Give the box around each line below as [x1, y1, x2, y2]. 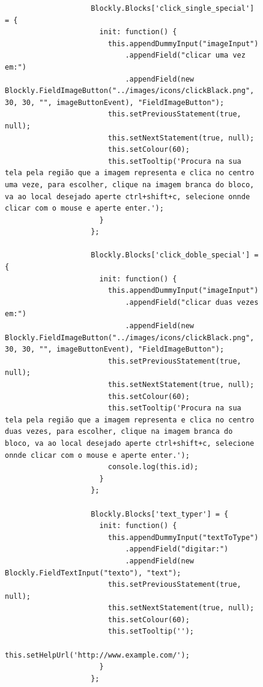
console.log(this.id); [107, 463, 199, 472]
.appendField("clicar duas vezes [125, 298, 259, 307]
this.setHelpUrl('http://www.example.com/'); [5, 650, 190, 659]
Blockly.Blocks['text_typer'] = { [91, 509, 229, 518]
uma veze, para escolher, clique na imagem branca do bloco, [5, 180, 255, 189]
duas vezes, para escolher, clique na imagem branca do [5, 427, 233, 436]
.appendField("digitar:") [125, 545, 229, 554]
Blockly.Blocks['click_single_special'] [91, 4, 255, 13]
